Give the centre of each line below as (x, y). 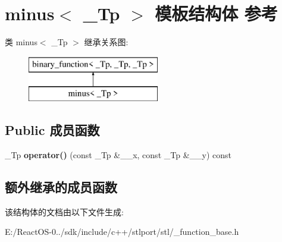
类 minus (21, 42)
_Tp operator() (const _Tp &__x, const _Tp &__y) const (118, 155)
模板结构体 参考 (216, 13)
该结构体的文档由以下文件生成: (64, 211)
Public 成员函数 (52, 130)
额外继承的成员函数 (61, 187)
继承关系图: (106, 42)
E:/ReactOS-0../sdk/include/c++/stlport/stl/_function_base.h (122, 232)
